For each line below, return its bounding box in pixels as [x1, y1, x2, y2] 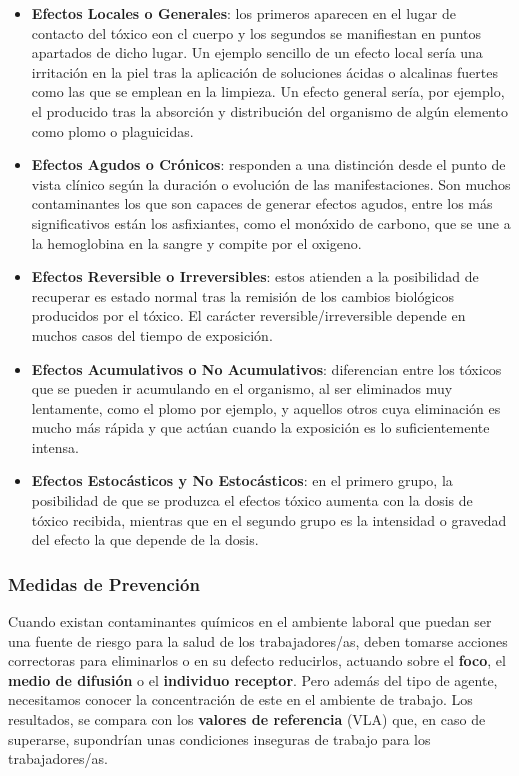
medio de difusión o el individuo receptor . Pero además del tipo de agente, [8, 669, 498, 690]
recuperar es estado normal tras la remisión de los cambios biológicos [31, 285, 455, 306]
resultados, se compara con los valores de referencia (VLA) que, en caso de [8, 709, 486, 730]
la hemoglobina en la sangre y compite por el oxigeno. [31, 232, 362, 253]
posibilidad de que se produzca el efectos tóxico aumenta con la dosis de [31, 490, 473, 511]
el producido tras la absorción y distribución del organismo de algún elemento [31, 100, 508, 121]
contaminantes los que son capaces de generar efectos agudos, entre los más [31, 193, 493, 214]
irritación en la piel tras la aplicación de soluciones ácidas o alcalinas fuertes [31, 61, 498, 82]
